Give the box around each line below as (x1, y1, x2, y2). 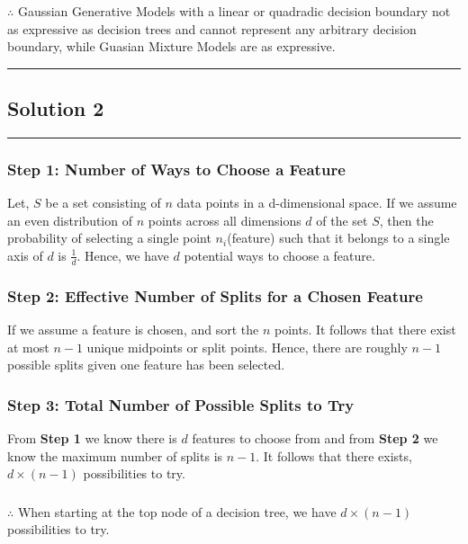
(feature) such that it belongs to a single (227, 228, 450, 247)
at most (7, 337, 49, 356)
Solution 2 (7, 94, 104, 122)
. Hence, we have (76, 245, 169, 264)
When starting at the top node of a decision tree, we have (17, 502, 337, 521)
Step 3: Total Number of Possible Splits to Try (7, 393, 355, 415)
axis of (7, 245, 43, 264)
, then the (379, 210, 434, 229)
